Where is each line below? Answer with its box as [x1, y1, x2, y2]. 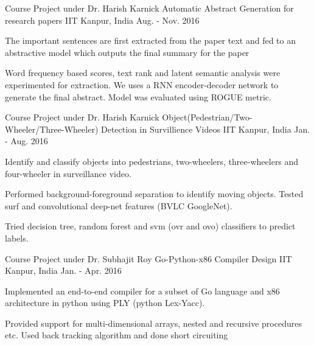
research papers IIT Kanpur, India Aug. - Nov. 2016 [5, 13, 200, 26]
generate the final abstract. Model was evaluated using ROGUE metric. [5, 90, 271, 103]
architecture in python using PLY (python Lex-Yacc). [5, 296, 205, 309]
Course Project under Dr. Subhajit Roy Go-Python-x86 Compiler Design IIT [5, 252, 292, 265]
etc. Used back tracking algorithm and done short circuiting [5, 329, 228, 341]
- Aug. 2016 [5, 134, 48, 147]
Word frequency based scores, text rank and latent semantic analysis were [5, 66, 281, 79]
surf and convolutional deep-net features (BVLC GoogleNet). [5, 199, 232, 212]
